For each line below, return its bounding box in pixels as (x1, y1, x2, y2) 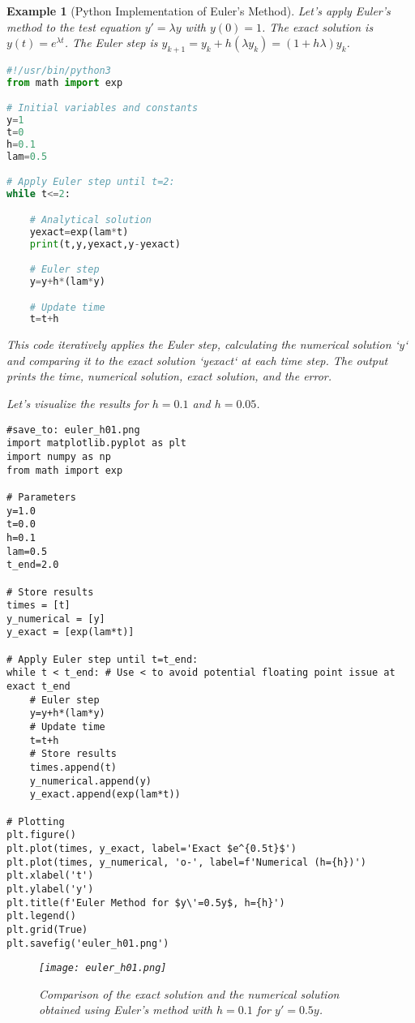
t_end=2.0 (6, 559, 59, 571)
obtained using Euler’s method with (39, 1001, 212, 1018)
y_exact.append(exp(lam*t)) (29, 789, 181, 801)
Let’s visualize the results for (6, 395, 148, 412)
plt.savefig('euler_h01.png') (6, 937, 169, 949)
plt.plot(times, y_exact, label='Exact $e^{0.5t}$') (6, 842, 297, 854)
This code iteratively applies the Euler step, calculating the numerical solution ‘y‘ (6, 336, 408, 353)
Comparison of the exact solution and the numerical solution (39, 985, 340, 1002)
